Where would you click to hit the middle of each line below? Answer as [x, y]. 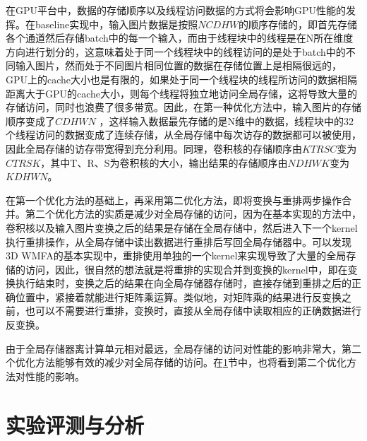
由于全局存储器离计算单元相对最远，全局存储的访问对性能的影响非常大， [174, 348]
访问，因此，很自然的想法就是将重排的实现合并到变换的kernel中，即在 [186, 269]
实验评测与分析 [75, 424]
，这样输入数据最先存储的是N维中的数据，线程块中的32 [226, 120]
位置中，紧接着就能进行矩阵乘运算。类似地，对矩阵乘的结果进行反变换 [178, 296]
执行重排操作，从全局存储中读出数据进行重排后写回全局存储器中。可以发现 [179, 241]
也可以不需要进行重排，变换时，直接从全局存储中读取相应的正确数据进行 [193, 311]
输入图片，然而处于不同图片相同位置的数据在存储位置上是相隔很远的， [178, 65]
